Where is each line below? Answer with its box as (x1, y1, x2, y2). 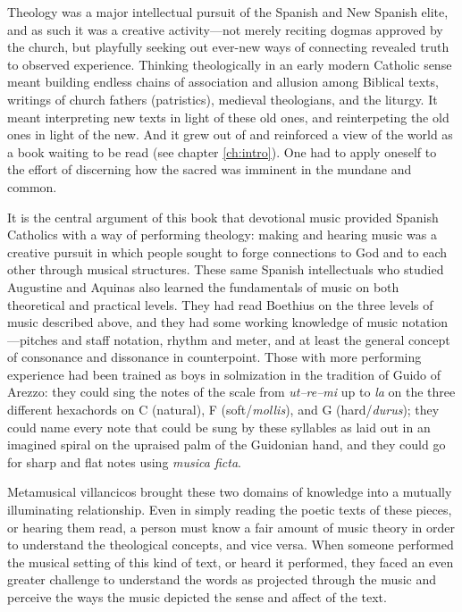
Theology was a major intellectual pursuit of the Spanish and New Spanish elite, (7, 3, 449, 21)
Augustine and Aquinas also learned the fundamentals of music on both (7, 277, 399, 296)
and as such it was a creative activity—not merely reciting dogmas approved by (7, 20, 443, 38)
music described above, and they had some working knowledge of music (7, 313, 399, 331)
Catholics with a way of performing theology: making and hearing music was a (7, 225, 438, 244)
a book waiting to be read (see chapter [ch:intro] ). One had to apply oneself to (7, 142, 437, 161)
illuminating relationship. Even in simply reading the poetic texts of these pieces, (7, 500, 452, 519)
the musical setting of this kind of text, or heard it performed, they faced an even (7, 552, 454, 571)
